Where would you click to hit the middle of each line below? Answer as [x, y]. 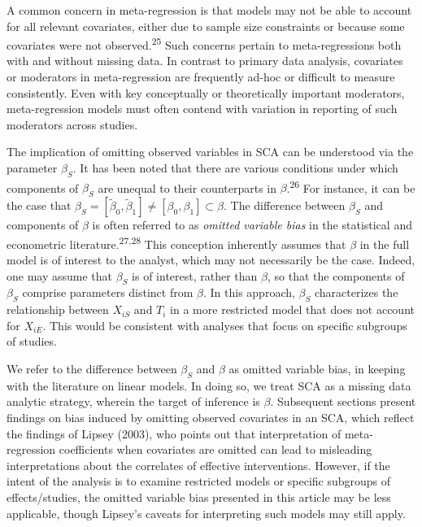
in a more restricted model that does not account [292, 309]
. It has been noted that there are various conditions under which [235, 168]
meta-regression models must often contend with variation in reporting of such [202, 109]
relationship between [58, 309]
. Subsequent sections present [343, 401]
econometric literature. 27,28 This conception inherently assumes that [176, 242]
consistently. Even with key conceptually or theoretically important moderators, [206, 92]
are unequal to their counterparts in [187, 187]
